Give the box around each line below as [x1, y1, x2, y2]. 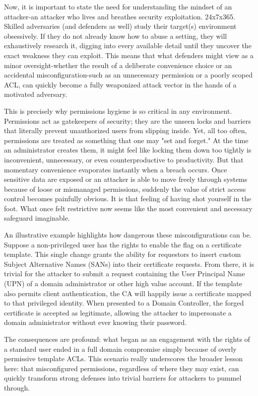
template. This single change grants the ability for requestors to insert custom [4, 249, 241, 259]
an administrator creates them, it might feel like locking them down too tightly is [4, 145, 252, 155]
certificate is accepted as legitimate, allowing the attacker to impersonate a [4, 307, 232, 317]
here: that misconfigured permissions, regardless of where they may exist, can [4, 363, 239, 373]
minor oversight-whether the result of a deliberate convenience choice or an [4, 60, 232, 70]
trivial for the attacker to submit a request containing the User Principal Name [4, 268, 245, 279]
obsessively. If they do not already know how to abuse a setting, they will [4, 30, 227, 41]
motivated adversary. [4, 89, 67, 99]
